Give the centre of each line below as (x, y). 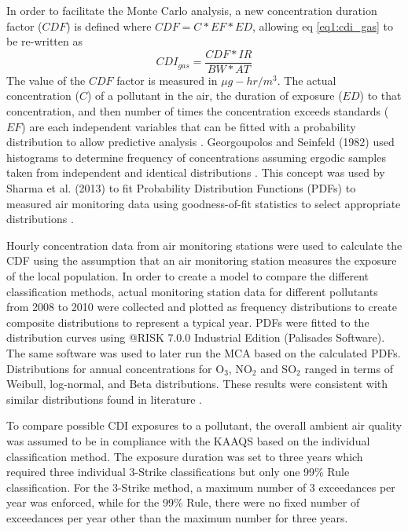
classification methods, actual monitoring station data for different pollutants (192, 291)
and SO (279, 368)
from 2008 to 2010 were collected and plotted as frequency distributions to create (202, 307)
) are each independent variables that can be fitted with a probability (189, 126)
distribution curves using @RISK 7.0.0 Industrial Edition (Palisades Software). (196, 337)
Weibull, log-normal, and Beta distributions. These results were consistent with (197, 384)
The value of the (46, 80)
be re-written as (44, 41)
